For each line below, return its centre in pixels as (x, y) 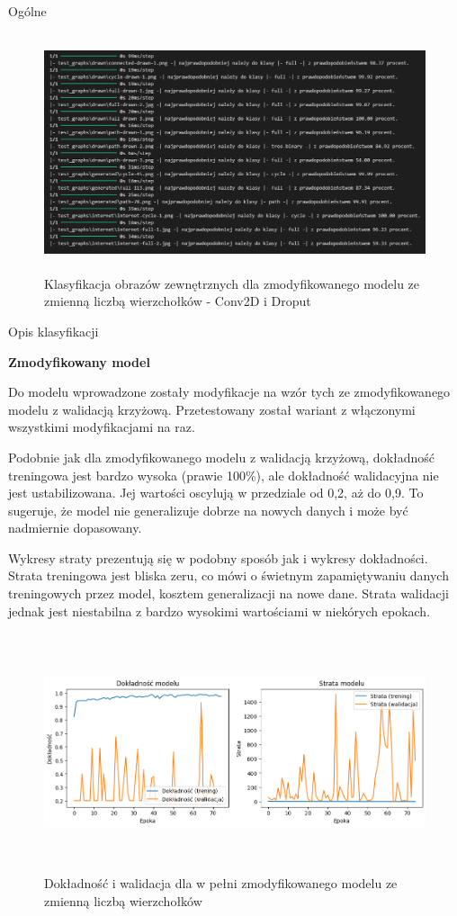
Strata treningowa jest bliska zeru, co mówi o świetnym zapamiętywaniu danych (228, 575)
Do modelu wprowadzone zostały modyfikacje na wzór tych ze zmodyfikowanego (229, 392)
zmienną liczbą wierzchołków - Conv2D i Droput (178, 301)
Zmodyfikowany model (79, 361)
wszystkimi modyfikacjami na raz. (102, 427)
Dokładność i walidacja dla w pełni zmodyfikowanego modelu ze (221, 883)
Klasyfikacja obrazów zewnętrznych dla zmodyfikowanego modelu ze (232, 283)
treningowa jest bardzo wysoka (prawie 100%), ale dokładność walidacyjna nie (224, 475)
